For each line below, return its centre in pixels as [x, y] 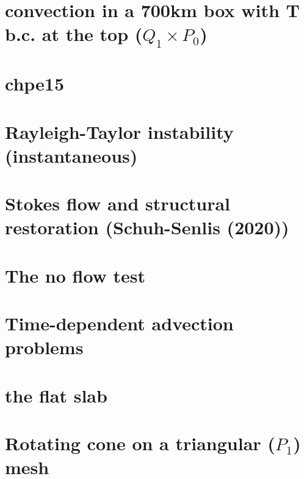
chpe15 [35, 84]
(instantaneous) [71, 155]
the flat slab [56, 395]
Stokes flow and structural [118, 203]
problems [44, 347]
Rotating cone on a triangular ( [140, 443]
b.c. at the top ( [74, 34]
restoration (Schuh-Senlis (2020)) [147, 227]
